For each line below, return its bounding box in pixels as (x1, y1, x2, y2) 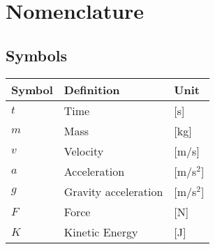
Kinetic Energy (64, 223, 138, 240)
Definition (64, 81, 120, 98)
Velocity (64, 142, 104, 159)
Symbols (6, 44, 68, 66)
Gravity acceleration (64, 183, 163, 199)
